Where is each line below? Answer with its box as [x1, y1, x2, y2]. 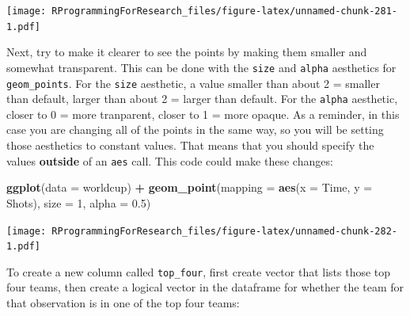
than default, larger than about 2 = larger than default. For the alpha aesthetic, [6, 90, 398, 107]
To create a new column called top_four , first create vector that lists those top [6, 263, 391, 280]
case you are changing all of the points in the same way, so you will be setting [6, 121, 384, 138]
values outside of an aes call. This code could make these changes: [6, 152, 333, 169]
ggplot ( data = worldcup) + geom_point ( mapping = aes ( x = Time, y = [6, 179, 373, 196]
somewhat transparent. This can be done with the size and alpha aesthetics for [6, 59, 397, 75]
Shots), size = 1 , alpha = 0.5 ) [6, 194, 151, 211]
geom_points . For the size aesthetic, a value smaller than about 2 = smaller [6, 74, 380, 91]
